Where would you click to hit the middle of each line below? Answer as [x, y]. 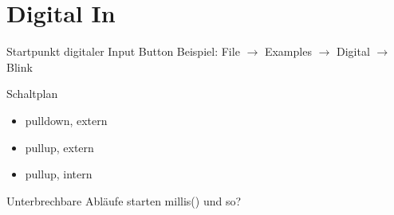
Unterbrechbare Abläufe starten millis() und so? [124, 200]
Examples [288, 51]
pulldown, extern [66, 120]
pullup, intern [59, 174]
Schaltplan [32, 94]
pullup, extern [59, 147]
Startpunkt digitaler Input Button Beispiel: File [123, 51]
